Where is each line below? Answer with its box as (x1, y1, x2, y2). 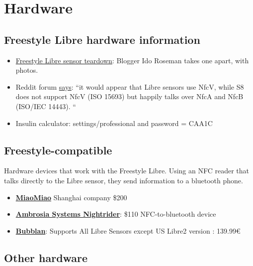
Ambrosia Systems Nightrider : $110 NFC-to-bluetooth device (15, 209, 216, 219)
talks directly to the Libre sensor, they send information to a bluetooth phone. (4, 175, 243, 185)
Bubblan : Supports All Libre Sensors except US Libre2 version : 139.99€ (15, 225, 241, 236)
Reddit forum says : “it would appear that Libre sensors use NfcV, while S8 (15, 81, 244, 92)
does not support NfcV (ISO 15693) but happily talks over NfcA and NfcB (15, 91, 244, 102)
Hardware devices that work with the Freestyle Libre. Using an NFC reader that (4, 165, 250, 176)
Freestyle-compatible (4, 142, 112, 157)
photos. (15, 65, 38, 75)
